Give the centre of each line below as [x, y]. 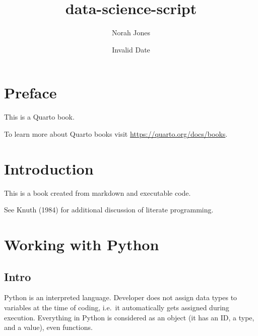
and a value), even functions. [48, 327]
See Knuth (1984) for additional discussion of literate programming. [109, 210]
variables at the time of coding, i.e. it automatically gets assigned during [117, 307]
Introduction [49, 168]
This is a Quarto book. [39, 117]
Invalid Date [131, 49]
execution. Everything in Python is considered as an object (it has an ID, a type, [129, 317]
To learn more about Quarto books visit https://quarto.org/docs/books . [116, 133]
